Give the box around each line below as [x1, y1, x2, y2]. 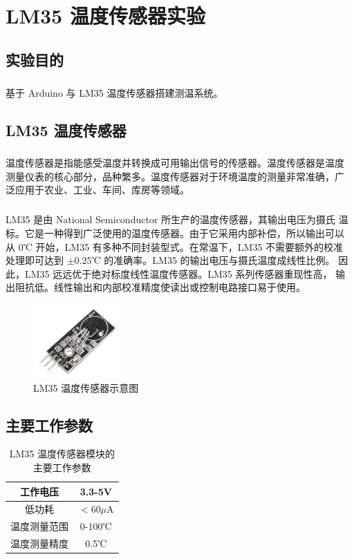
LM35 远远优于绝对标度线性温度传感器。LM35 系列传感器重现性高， [24, 266, 333, 281]
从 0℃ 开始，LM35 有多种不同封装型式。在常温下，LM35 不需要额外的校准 [6, 239, 344, 254]
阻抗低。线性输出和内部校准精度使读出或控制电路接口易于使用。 [15, 280, 306, 294]
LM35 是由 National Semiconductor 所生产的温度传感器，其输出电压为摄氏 [6, 212, 336, 227]
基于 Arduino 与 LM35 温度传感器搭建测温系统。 [6, 85, 223, 100]
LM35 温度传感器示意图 [33, 380, 139, 395]
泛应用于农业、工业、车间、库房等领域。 [6, 182, 189, 197]
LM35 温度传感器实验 [6, 1, 205, 30]
